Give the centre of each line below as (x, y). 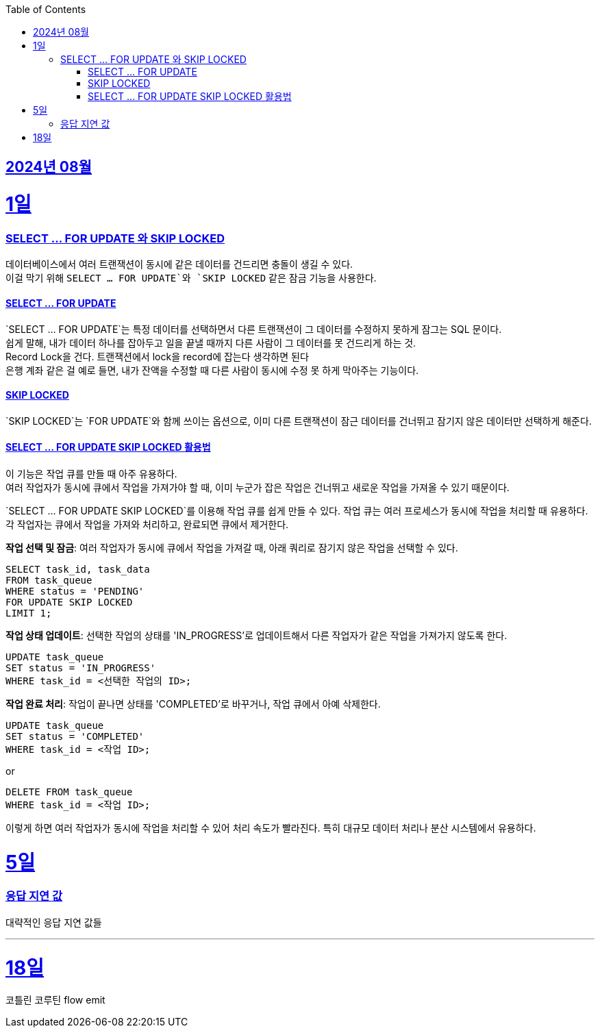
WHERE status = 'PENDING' (75, 591)
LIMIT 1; (29, 613)
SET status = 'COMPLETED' (75, 736)
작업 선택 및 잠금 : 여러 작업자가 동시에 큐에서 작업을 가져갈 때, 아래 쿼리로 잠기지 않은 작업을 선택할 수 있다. (232, 547)
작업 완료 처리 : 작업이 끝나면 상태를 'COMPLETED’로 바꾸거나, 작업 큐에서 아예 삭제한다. (193, 704)
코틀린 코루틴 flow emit (55, 1000)
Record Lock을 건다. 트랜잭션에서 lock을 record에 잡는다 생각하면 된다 (157, 356)
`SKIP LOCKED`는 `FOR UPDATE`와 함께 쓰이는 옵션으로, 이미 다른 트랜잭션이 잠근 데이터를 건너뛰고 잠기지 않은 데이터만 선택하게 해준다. (299, 421)
